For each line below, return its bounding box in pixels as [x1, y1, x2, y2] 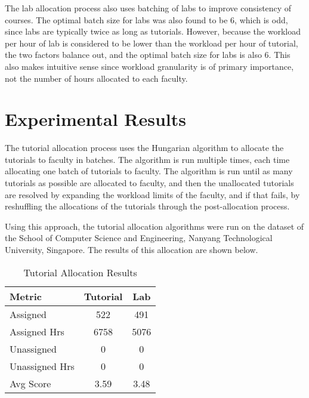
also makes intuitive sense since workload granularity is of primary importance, [5, 60, 294, 72]
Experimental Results [5, 107, 186, 131]
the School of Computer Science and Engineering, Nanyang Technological [5, 232, 273, 244]
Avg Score [10, 376, 51, 390]
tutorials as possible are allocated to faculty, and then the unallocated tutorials [5, 177, 294, 189]
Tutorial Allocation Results [23, 265, 137, 279]
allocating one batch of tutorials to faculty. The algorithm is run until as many [5, 165, 293, 177]
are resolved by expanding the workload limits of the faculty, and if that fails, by [5, 188, 300, 200]
